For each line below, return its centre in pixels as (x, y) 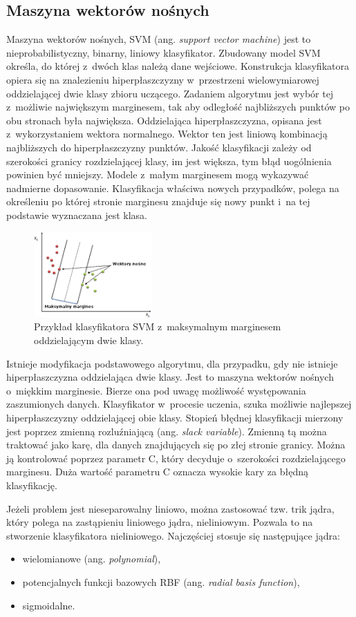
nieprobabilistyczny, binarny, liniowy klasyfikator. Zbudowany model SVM (163, 52)
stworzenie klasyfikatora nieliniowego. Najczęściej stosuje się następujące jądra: (173, 535)
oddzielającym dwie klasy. (89, 340)
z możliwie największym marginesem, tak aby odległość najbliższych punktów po (178, 107)
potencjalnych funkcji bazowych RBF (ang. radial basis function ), (161, 581)
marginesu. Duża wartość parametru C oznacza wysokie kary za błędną (157, 472)
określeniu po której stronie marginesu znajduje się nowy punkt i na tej (158, 201)
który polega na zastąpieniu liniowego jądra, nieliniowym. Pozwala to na (160, 522)
